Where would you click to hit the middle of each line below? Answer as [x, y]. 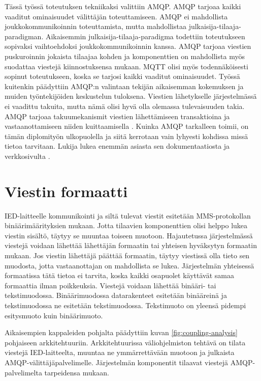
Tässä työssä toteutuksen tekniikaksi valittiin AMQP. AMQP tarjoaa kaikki [123, 6]
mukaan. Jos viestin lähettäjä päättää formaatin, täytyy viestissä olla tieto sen [127, 255]
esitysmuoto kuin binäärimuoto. [54, 315]
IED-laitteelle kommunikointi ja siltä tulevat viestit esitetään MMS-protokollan [128, 215]
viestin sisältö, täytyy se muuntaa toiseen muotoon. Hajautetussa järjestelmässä [129, 235]
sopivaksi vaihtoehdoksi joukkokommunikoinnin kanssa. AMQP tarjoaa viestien [128, 46]
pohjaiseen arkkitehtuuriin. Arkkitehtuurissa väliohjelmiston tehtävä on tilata [125, 342]
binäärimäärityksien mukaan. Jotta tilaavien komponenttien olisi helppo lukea [126, 225]
